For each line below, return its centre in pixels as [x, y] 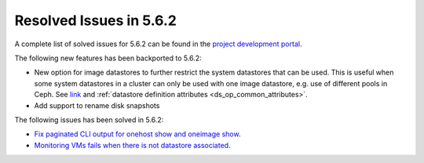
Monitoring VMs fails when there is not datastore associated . [132, 145]
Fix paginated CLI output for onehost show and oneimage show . [137, 134]
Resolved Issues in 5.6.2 [95, 20]
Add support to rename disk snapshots [97, 105]
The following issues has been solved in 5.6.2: [89, 120]
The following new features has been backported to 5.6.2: [108, 58]
